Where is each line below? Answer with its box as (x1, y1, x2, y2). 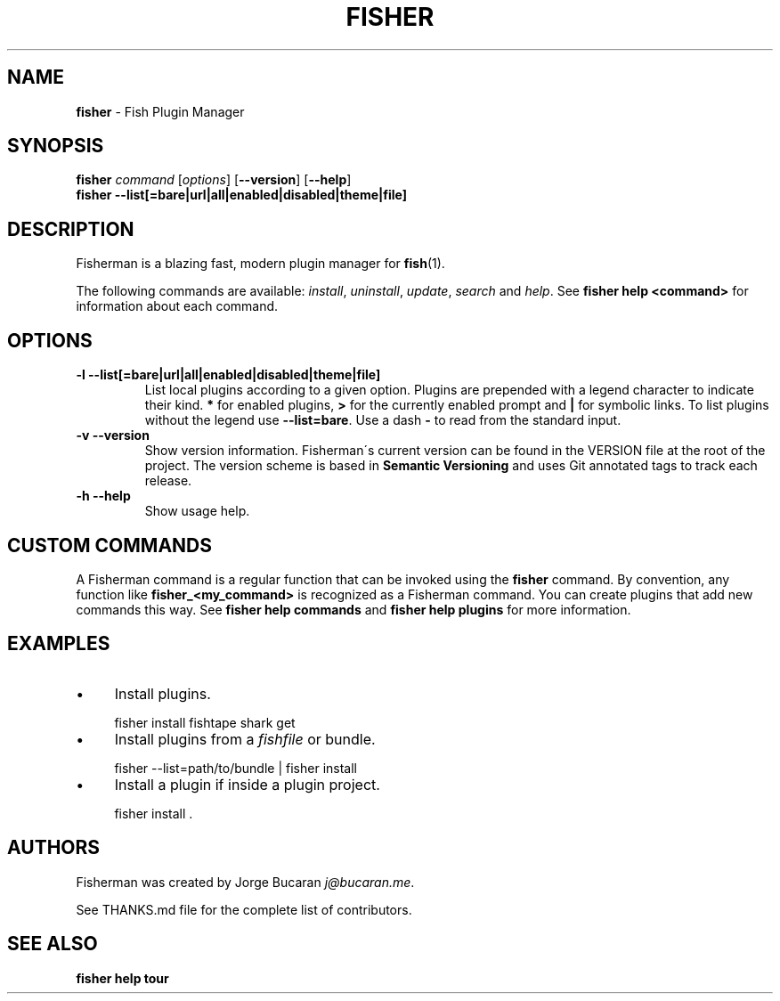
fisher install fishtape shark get (114, 714, 296, 730)
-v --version (76, 427, 150, 444)
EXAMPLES (7, 632, 110, 655)
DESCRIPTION (7, 217, 134, 240)
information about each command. (76, 298, 279, 314)
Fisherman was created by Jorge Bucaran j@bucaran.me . (76, 874, 415, 890)
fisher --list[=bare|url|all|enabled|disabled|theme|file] (76, 187, 407, 203)
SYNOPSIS (7, 134, 104, 158)
